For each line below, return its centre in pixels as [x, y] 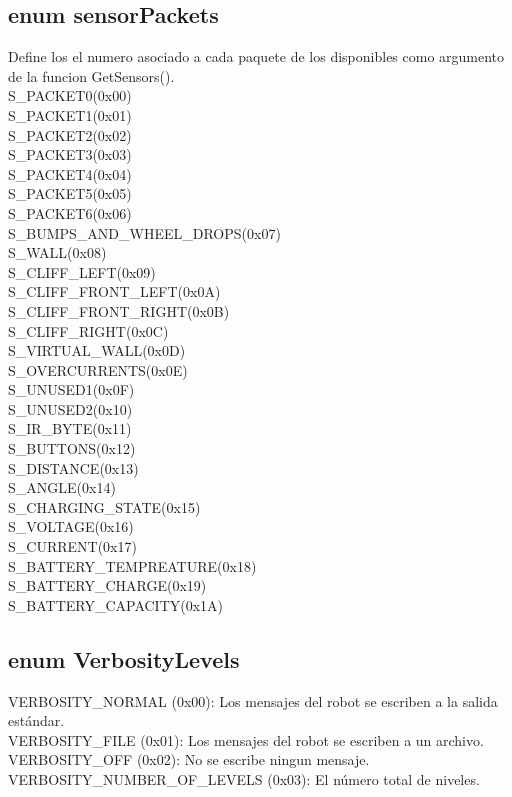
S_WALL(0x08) [57, 252]
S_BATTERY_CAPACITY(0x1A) [116, 604]
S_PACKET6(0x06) [70, 212]
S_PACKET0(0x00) [70, 95]
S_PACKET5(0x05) [70, 193]
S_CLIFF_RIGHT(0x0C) [88, 330]
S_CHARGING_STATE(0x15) [104, 506]
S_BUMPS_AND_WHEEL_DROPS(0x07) [144, 232]
